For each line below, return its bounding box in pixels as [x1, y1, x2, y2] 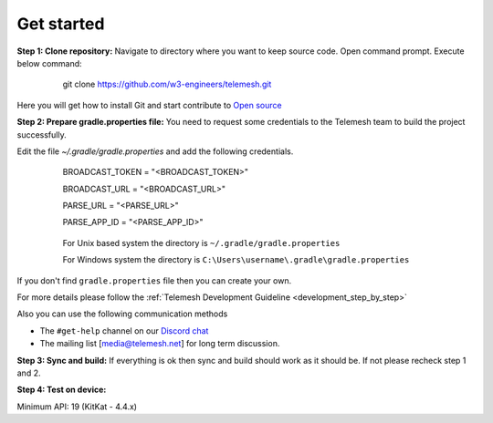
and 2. [16, 367, 41, 378]
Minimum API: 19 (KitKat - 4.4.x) [16, 401, 137, 412]
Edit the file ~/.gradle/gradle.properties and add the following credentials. [16, 146, 294, 157]
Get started [16, 14, 105, 34]
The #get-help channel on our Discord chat [39, 325, 209, 336]
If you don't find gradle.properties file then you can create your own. [16, 274, 292, 286]
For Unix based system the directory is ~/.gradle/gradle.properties [62, 237, 341, 248]
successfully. [16, 129, 68, 140]
